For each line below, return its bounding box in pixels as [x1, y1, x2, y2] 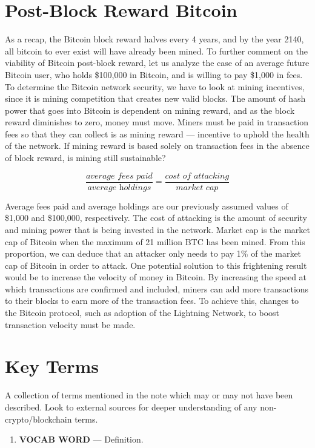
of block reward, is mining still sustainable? [5, 151, 166, 164]
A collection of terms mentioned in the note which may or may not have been [5, 389, 293, 401]
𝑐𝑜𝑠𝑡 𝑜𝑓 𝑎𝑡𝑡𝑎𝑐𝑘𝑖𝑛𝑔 [165, 171, 230, 180]
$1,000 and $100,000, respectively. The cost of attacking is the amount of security [5, 211, 307, 224]
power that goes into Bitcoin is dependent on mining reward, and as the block [5, 104, 295, 116]
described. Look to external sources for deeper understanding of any [5, 400, 257, 413]
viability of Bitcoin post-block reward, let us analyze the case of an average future [5, 56, 310, 69]
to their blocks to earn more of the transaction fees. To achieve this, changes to [5, 294, 299, 307]
